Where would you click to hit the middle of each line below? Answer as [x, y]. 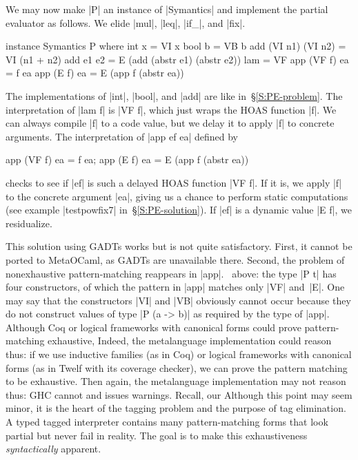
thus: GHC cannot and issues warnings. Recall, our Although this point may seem [179, 394]
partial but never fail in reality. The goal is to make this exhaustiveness [157, 435]
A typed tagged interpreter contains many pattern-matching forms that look [167, 422]
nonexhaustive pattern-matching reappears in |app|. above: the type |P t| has [171, 273]
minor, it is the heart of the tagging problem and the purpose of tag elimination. [176, 408]
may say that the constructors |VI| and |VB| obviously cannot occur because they [178, 300]
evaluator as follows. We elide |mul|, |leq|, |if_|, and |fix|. [126, 22]
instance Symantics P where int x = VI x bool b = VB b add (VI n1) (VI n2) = [176, 46]
